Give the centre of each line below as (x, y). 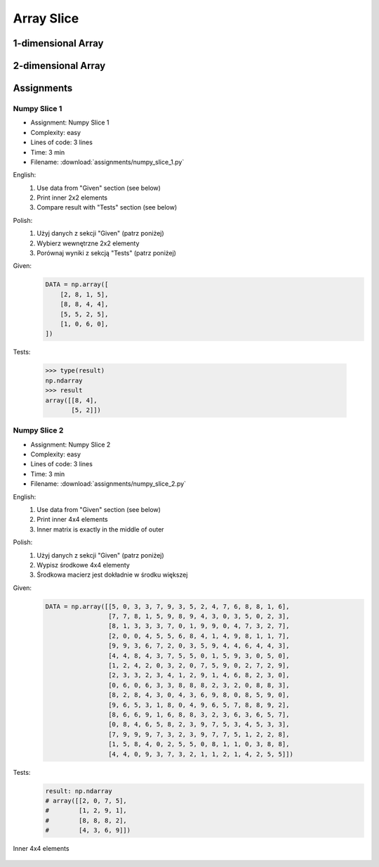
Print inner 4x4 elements (72, 520)
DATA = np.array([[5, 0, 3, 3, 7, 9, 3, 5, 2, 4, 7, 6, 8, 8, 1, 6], (167, 606)
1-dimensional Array (58, 43)
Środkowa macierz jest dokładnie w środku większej (112, 575)
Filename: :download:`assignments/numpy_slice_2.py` (108, 484)
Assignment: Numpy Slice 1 (70, 122)
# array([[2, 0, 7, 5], (86, 801)
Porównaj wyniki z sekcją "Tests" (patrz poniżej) (107, 253)
